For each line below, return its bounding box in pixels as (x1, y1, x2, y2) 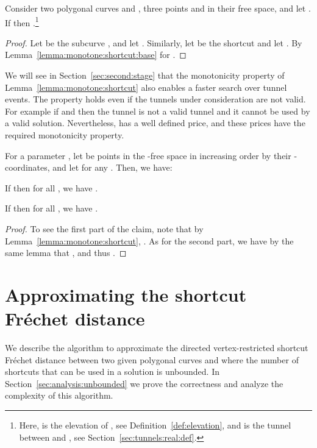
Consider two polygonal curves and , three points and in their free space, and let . (5, 2, 311, 14)
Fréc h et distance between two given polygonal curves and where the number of (5, 353, 299, 366)
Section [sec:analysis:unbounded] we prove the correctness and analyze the (5, 377, 283, 389)
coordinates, (5, 161, 50, 174)
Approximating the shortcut (5, 282, 247, 307)
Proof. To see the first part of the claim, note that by (5, 222, 204, 235)
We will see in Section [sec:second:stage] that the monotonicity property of (5, 69, 285, 82)
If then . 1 (5, 14, 39, 29)
